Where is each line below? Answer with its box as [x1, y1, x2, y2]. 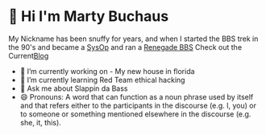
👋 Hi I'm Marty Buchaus [8, 7, 169, 26]
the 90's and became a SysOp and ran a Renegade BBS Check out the [8, 42, 243, 51]
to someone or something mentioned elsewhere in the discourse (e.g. [19, 108, 251, 119]
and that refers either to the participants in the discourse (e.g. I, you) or [19, 100, 256, 110]
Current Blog [8, 51, 49, 60]
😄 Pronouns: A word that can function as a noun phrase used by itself [19, 92, 254, 101]
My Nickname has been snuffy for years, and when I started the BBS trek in [8, 34, 259, 43]
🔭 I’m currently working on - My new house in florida [19, 66, 195, 76]
